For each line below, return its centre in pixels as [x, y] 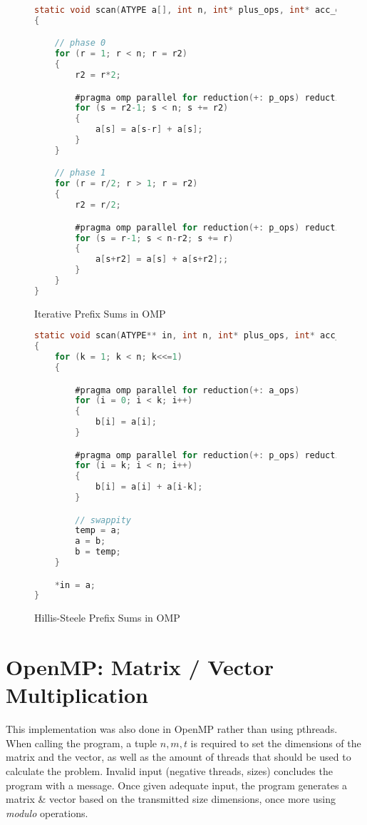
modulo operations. [47, 813]
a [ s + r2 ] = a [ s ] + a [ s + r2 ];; [162, 259]
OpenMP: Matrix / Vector [140, 667]
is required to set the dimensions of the [276, 743]
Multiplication [77, 695]
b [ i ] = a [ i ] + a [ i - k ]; [149, 487]
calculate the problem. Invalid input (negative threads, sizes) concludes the [169, 771]
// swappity [103, 520]
